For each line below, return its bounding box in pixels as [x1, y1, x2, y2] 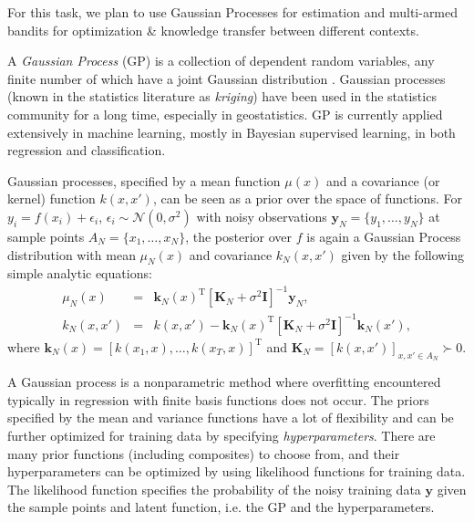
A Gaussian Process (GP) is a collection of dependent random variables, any [7, 51, 435, 70]
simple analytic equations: [7, 264, 152, 283]
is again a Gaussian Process [306, 226, 461, 245]
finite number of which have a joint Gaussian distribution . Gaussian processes [7, 68, 446, 88]
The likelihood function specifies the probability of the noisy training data [7, 479, 421, 498]
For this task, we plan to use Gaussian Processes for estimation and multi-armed [7, 3, 459, 21]
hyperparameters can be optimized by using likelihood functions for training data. [7, 462, 466, 481]
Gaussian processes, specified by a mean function [7, 171, 281, 190]
